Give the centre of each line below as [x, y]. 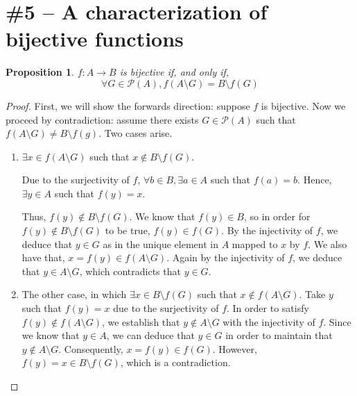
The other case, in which [74, 294]
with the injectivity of [269, 321]
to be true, [128, 230]
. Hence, [315, 180]
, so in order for [277, 216]
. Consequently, [91, 348]
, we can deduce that [150, 335]
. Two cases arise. [136, 133]
